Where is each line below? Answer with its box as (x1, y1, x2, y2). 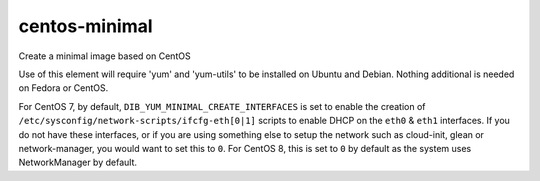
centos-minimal (18, 15, 154, 37)
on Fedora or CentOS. (18, 82, 109, 94)
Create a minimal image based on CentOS (18, 50, 191, 62)
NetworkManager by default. (18, 156, 138, 169)
